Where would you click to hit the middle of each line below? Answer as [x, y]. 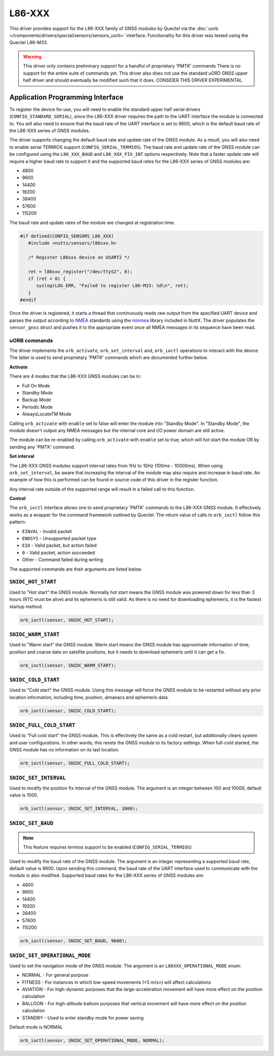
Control [18, 499]
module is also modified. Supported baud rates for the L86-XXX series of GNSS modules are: [107, 875]
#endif [28, 300]
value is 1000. [24, 795]
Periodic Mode [37, 407]
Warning [32, 56]
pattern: [18, 522]
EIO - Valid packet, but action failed [59, 545]
